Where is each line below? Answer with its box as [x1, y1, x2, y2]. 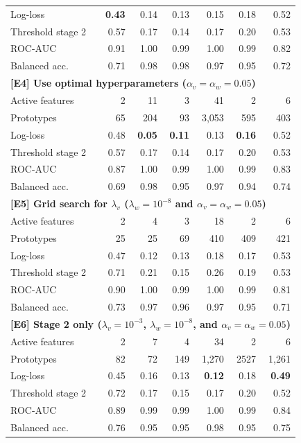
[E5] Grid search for [10, 196, 108, 211]
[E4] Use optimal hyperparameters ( [10, 76, 187, 90]
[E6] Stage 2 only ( [10, 316, 102, 331]
